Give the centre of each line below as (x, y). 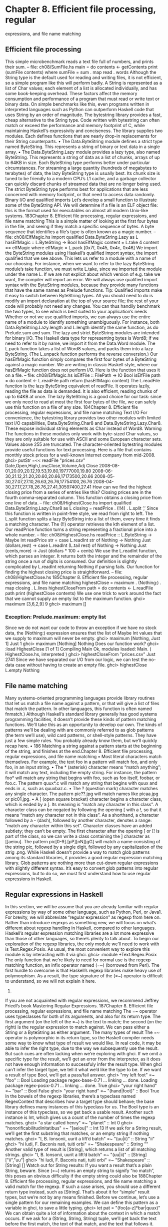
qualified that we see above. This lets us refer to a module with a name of (81, 258)
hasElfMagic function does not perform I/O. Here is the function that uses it (82, 370)
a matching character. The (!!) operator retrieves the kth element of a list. (80, 524)
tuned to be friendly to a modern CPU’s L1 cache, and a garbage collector (81, 178)
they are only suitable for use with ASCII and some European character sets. (84, 439)
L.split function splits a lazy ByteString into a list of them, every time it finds (83, 518)
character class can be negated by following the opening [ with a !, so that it (83, 810)
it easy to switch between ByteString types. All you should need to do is (79, 295)
